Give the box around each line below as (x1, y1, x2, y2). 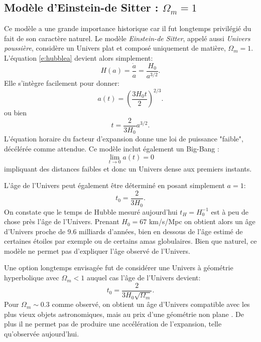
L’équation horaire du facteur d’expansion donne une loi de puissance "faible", (4, 133, 243, 144)
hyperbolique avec (4, 272, 59, 283)
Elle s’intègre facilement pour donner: (4, 78, 119, 88)
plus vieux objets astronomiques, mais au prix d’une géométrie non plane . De (4, 308, 244, 319)
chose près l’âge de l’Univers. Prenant (4, 216, 119, 227)
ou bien (4, 107, 27, 118)
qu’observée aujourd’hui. (4, 328, 79, 338)
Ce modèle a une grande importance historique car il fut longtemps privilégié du (4, 23, 251, 34)
